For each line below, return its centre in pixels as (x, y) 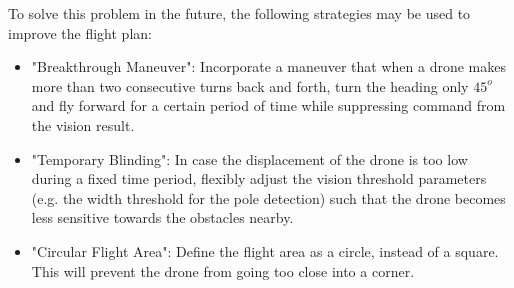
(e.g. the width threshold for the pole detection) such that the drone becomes (268, 197)
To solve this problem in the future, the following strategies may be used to (239, 13)
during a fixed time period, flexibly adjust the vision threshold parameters (259, 178)
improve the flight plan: (80, 32)
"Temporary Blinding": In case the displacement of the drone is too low (249, 158)
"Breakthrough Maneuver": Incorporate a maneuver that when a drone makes (268, 66)
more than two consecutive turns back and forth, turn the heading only (250, 85)
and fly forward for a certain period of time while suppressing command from (268, 105)
